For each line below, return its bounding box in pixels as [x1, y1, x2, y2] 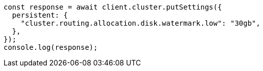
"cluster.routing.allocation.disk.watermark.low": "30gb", [20, 19, 260, 27]
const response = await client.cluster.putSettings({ [4, 3, 222, 11]
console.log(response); [4, 43, 98, 51]
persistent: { [12, 11, 68, 19]
